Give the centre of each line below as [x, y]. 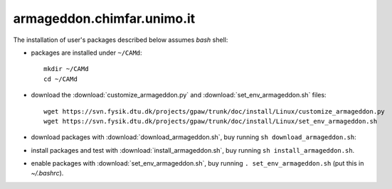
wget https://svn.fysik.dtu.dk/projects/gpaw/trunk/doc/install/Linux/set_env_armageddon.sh [211, 121]
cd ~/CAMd [60, 79]
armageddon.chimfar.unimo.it [104, 18]
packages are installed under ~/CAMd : [86, 53]
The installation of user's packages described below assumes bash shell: [121, 40]
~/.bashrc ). [47, 173]
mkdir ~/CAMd [66, 69]
